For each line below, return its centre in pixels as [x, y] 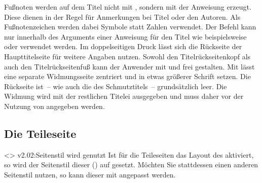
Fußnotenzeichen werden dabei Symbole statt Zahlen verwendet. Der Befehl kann [130, 27]
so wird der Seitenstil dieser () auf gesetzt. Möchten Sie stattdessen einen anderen [131, 164]
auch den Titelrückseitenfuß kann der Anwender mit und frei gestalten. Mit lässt [129, 66]
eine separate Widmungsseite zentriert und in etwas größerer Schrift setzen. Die [127, 76]
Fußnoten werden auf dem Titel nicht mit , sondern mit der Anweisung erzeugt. [128, 7]
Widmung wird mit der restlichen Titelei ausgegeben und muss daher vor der [124, 96]
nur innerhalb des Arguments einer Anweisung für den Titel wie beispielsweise [125, 36]
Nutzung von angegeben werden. [54, 106]
